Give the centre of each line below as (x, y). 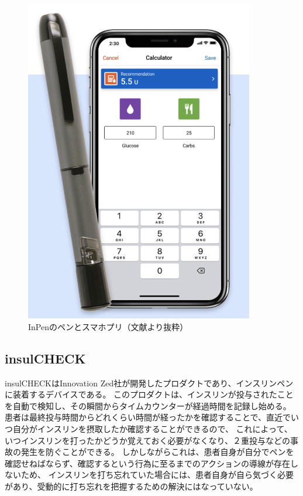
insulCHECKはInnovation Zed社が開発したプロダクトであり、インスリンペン (149, 383)
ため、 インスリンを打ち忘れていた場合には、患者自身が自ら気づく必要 (157, 475)
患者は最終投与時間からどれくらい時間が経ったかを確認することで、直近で (148, 417)
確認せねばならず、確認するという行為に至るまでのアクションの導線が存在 (148, 463)
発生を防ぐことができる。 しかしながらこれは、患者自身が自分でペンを (157, 452)
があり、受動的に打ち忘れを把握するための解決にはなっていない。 (131, 486)
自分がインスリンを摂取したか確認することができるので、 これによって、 (152, 429)
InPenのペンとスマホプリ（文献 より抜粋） (108, 326)
